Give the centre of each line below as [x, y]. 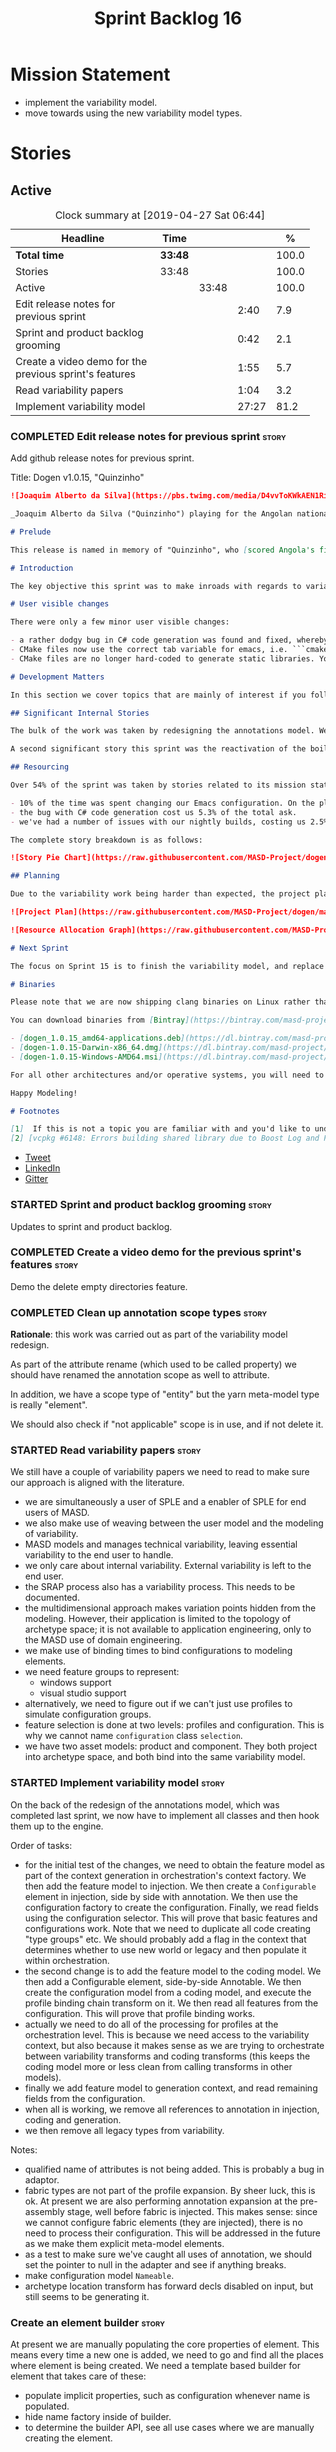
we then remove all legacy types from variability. [124, 2130]
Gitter [36, 1179]
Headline [83, 238]
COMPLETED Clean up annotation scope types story [139, 1312]
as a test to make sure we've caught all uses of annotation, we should [168, 2254]
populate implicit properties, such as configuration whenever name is [167, 2396]
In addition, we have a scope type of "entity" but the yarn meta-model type [165, 1394]
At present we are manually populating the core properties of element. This [165, 2344]
